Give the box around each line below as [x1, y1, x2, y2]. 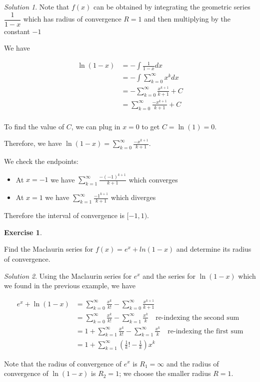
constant [4, 26, 30, 36]
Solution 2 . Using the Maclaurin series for [4, 270, 132, 281]
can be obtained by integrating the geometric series [93, 2, 250, 12]
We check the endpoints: [4, 156, 79, 166]
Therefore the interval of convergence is [4, 210, 124, 221]
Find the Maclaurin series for [4, 244, 93, 254]
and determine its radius [176, 244, 251, 254]
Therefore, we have [4, 138, 62, 148]
